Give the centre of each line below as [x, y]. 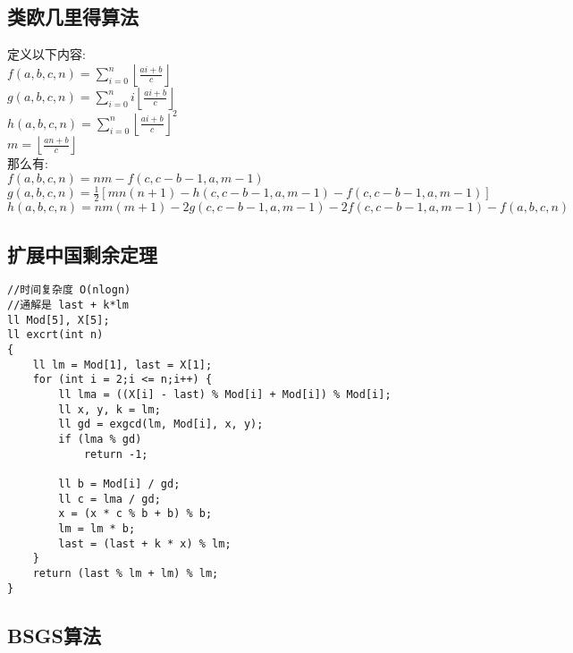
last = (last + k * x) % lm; [145, 543]
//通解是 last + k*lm [68, 305]
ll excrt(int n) [55, 335]
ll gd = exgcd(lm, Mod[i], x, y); [161, 424]
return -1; [116, 454]
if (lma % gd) [100, 439]
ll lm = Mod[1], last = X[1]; [122, 365]
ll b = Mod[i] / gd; [119, 483]
